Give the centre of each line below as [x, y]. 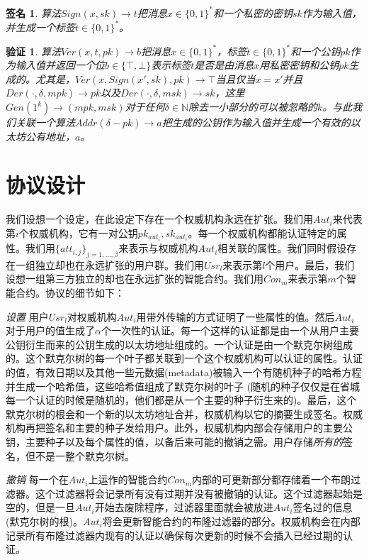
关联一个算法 [45, 122]
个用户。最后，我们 [310, 264]
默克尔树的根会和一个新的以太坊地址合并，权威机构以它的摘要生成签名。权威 [184, 413]
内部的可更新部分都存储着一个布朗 [272, 479]
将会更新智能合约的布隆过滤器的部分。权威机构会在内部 [231, 521]
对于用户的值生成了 [50, 330]
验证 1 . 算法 [33, 51]
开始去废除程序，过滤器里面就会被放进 [184, 507]
